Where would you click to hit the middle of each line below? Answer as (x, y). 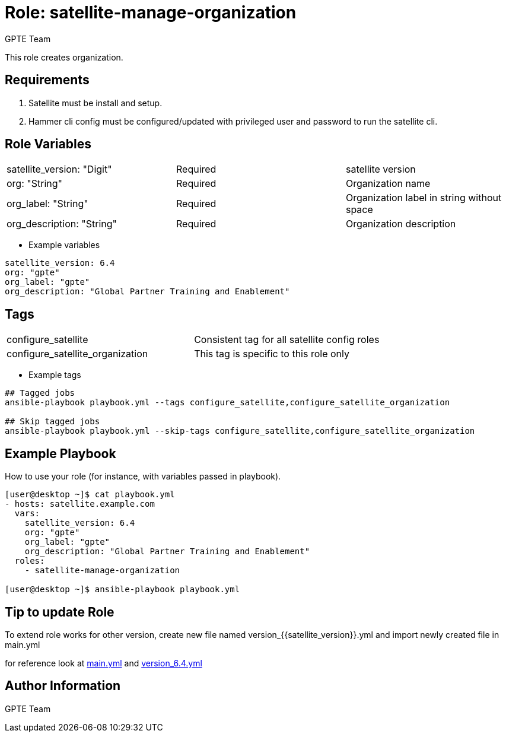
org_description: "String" (62, 224)
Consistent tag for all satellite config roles (287, 340)
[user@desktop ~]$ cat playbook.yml (90, 495)
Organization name (388, 184)
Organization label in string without (424, 198)
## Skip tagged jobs (52, 422)
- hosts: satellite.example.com (80, 504)
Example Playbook (61, 453)
